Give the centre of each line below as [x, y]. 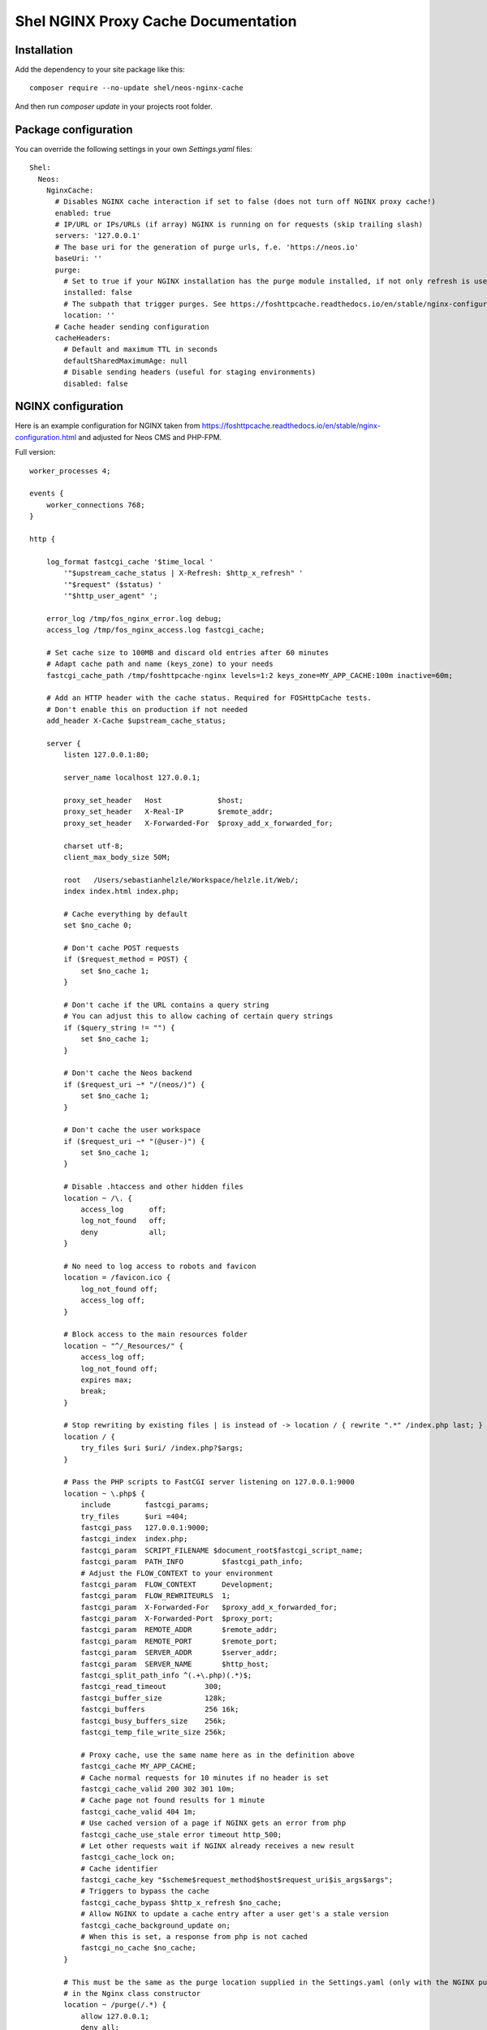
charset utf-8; [94, 846]
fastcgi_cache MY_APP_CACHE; [138, 1767]
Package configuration [74, 130]
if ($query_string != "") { [119, 1028]
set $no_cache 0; [98, 925]
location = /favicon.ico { [117, 1278]
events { [47, 494]
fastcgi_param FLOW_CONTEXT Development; [177, 1584]
